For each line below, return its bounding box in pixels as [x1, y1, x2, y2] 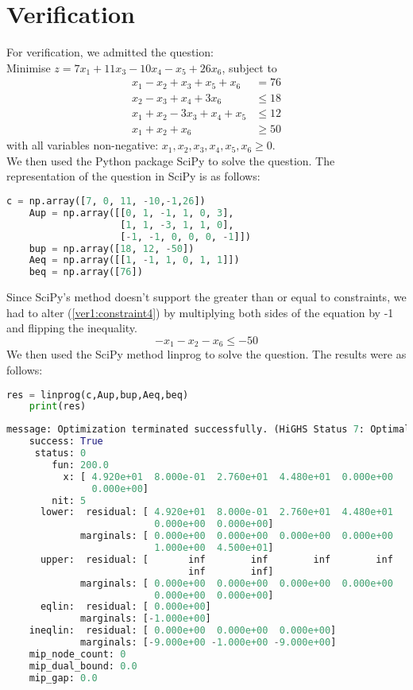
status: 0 [34, 448, 87, 459]
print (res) [29, 401, 87, 413]
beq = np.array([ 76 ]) [29, 266, 143, 278]
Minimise [6, 59, 51, 76]
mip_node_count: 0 [29, 648, 126, 660]
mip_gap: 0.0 [29, 672, 98, 684]
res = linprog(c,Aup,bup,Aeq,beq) [6, 389, 189, 401]
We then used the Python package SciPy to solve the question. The [6, 152, 335, 169]
